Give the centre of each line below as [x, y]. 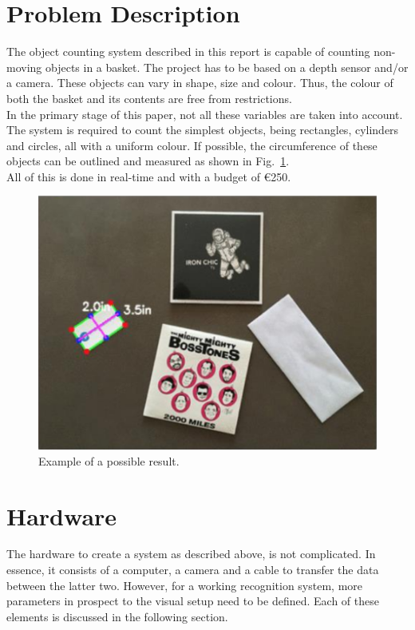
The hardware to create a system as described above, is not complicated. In [191, 554]
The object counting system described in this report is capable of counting [188, 52]
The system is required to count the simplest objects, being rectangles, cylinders [203, 130]
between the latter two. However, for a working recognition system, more [184, 585]
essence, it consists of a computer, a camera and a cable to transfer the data [193, 570]
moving [24, 67]
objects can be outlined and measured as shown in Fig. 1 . [148, 161]
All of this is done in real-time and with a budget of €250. [149, 176]
